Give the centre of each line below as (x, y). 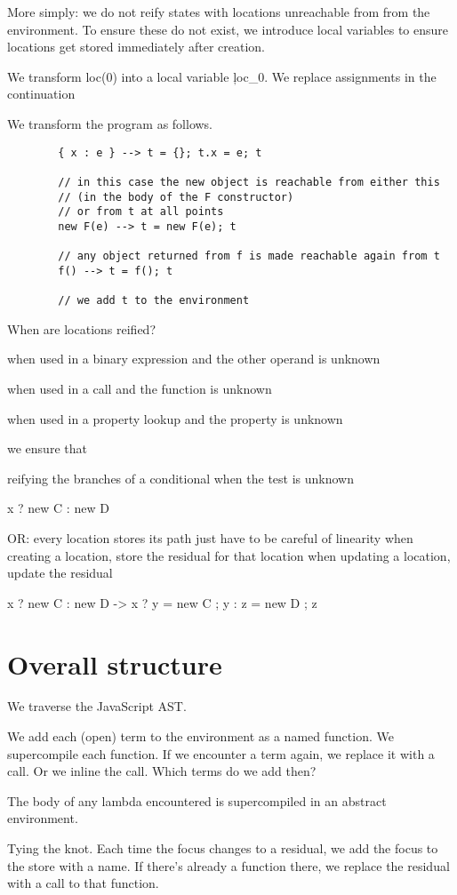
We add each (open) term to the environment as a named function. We (200, 736)
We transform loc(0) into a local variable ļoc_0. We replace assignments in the (222, 76)
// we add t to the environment (154, 301)
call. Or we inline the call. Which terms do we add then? (162, 771)
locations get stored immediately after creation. (136, 47)
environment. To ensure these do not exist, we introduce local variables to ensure (228, 29)
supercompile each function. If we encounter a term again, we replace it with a (221, 753)
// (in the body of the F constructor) (176, 197)
